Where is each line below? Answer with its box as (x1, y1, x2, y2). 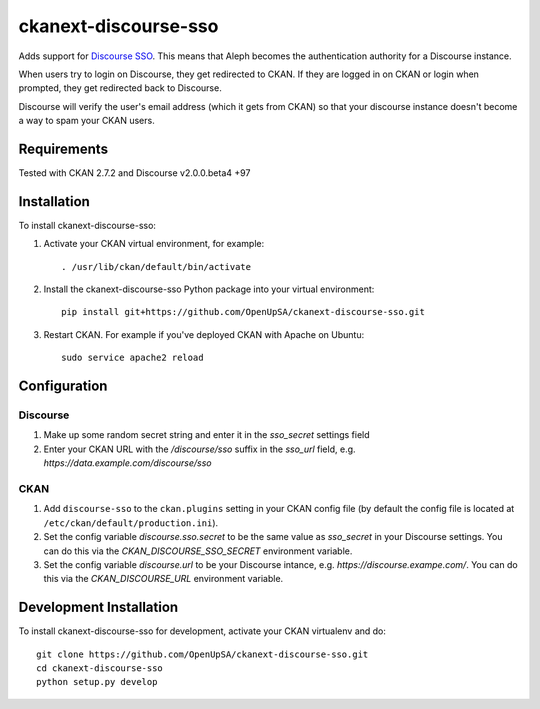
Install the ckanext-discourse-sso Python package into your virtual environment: (43, 283, 375, 295)
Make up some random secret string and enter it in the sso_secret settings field (43, 429, 370, 441)
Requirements (18, 140, 109, 157)
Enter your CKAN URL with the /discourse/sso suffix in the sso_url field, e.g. (43, 443, 356, 455)
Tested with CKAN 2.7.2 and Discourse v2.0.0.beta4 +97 (18, 167, 251, 179)
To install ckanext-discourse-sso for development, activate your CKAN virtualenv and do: (18, 625, 387, 637)
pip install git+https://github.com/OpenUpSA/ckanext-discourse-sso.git (61, 306, 425, 318)
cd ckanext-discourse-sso (36, 662, 164, 674)
